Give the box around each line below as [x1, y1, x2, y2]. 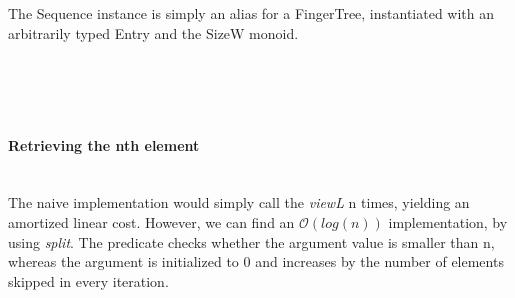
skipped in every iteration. [8, 270, 169, 291]
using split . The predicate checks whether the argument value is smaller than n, [8, 231, 495, 252]
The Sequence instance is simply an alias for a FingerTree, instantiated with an [8, 3, 495, 23]
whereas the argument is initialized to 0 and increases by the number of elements [8, 251, 504, 272]
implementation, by [388, 211, 508, 232]
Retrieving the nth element [8, 134, 200, 155]
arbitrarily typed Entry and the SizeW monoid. [8, 22, 299, 43]
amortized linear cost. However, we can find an [8, 211, 295, 232]
